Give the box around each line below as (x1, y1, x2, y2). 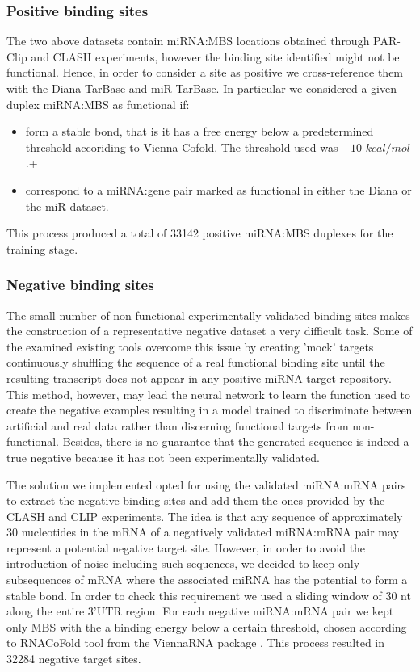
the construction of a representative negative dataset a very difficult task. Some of (6, 322, 413, 339)
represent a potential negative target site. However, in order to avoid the (6, 539, 366, 556)
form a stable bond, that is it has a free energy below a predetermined (25, 123, 374, 140)
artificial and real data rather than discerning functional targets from (6, 417, 349, 434)
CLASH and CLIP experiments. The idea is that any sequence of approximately (6, 507, 403, 524)
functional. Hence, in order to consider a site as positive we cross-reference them (6, 64, 404, 81)
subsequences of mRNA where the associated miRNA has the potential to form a (6, 571, 408, 588)
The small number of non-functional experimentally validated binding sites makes (6, 306, 410, 323)
